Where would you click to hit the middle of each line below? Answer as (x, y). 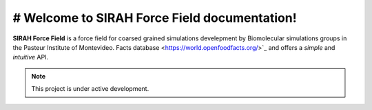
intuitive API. (30, 57)
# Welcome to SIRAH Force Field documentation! (155, 18)
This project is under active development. (90, 89)
